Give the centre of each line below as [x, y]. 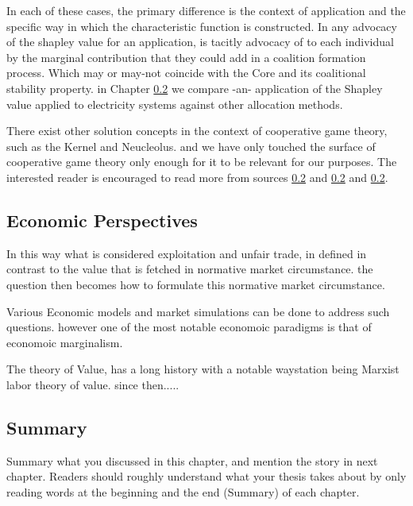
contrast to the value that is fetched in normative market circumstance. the [190, 269]
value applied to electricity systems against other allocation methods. [175, 104]
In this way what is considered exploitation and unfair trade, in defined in [187, 253]
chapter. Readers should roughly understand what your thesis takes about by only [206, 476]
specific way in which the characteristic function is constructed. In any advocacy [202, 26]
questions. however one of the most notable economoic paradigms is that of [189, 327]
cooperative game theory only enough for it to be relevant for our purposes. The [202, 162]
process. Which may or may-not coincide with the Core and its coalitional [186, 73]
